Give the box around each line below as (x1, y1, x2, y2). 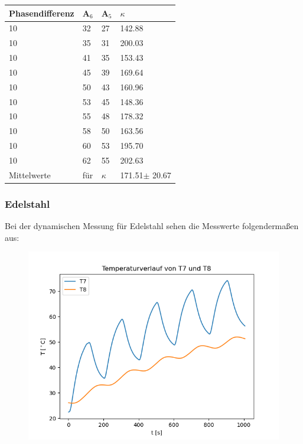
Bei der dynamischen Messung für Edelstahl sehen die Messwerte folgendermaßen (5, 220, 299, 232)
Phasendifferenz (9, 6, 74, 19)
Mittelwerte (9, 168, 51, 181)
